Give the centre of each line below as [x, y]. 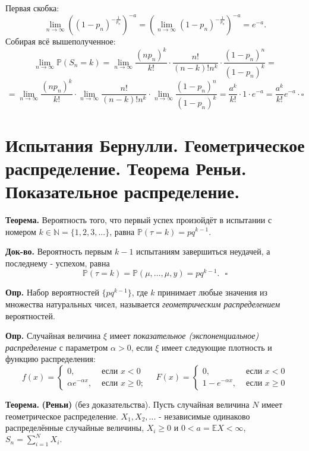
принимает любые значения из [213, 292]
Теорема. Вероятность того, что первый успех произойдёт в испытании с [139, 219]
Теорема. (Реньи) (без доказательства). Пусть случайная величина [127, 404]
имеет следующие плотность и [217, 347]
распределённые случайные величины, [75, 428]
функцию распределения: [51, 359]
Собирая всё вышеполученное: [61, 41]
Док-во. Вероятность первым [59, 251]
